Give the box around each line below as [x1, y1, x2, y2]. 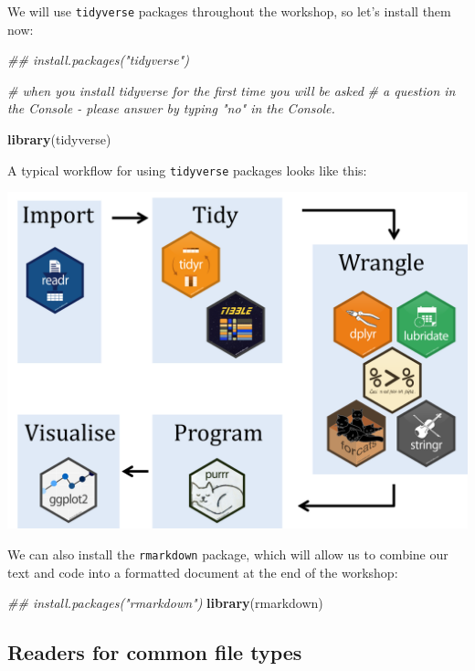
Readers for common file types [7, 638, 302, 666]
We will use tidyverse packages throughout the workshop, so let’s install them [7, 2, 451, 20]
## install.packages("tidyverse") [7, 50, 189, 69]
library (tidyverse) [7, 130, 111, 149]
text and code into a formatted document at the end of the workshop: [7, 562, 398, 581]
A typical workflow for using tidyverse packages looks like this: [7, 160, 367, 179]
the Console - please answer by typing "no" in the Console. [7, 99, 335, 118]
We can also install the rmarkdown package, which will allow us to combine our [7, 545, 449, 564]
